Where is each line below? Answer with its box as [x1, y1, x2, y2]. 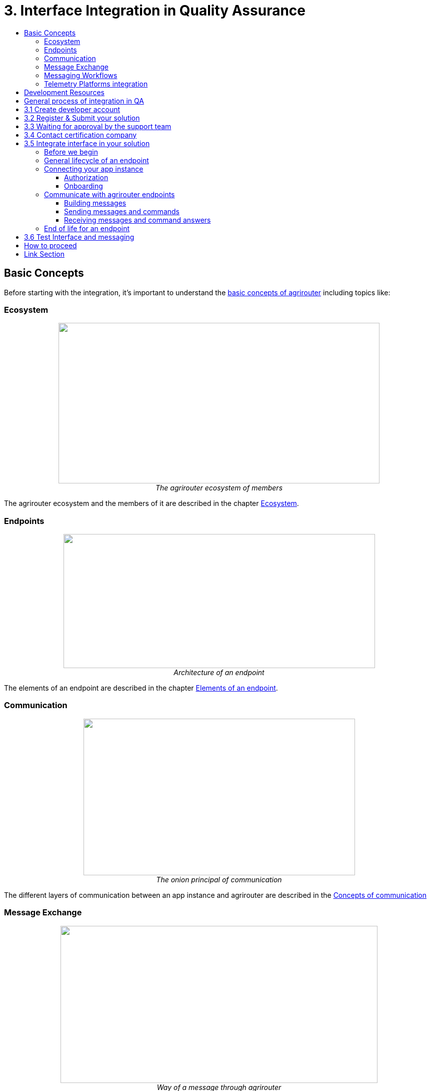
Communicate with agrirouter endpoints [44, 190, 175, 199]
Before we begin [44, 147, 98, 156]
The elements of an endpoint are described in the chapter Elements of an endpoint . [4, 684, 278, 693]
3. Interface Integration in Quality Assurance [4, 2, 306, 19]
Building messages [64, 198, 126, 207]
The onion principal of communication [156, 875, 282, 884]
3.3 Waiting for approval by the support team [24, 122, 171, 131]
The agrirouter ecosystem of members [155, 483, 283, 492]
